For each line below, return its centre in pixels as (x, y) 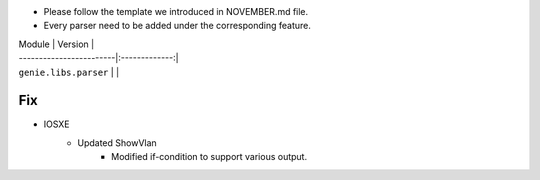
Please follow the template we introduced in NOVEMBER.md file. (176, 11)
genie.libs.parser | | (69, 72)
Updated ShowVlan (117, 142)
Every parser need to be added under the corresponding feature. (177, 26)
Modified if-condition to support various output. (209, 157)
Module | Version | (56, 44)
